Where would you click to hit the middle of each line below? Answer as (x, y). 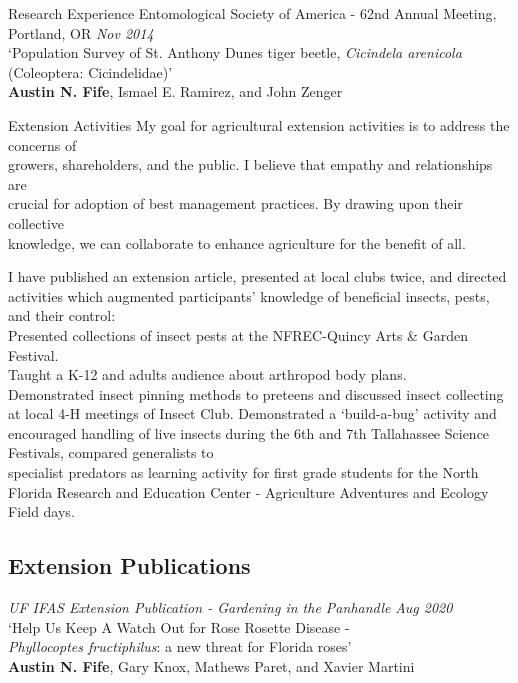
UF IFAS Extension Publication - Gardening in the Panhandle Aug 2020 (230, 607)
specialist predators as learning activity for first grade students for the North (243, 472)
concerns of (42, 144)
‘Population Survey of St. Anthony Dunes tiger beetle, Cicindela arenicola (235, 52)
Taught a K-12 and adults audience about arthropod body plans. (207, 374)
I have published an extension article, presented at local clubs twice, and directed (257, 276)
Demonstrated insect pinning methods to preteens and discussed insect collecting (256, 393)
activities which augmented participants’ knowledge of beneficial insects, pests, (249, 295)
